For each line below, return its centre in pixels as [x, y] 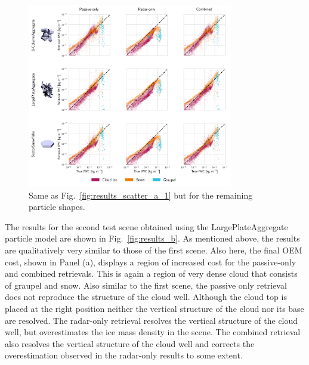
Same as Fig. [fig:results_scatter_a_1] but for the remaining [141, 195]
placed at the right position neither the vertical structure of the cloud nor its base [154, 308]
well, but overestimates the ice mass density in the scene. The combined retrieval [153, 332]
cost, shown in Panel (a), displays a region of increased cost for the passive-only [151, 262]
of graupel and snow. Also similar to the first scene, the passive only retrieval [146, 285]
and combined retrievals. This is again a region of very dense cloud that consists [151, 273]
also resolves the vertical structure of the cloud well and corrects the [130, 343]
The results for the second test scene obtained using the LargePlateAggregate [146, 226]
